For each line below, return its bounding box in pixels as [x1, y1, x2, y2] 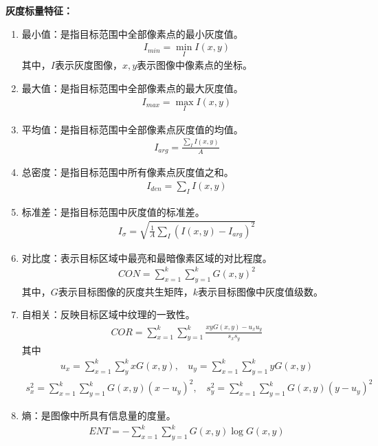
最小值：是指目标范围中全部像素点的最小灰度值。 [21, 26, 243, 41]
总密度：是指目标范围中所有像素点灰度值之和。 [21, 165, 234, 179]
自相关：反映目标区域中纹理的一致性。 [21, 307, 195, 322]
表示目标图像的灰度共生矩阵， [58, 284, 193, 298]
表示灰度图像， [54, 58, 122, 72]
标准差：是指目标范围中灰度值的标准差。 [21, 204, 205, 219]
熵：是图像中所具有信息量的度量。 [21, 408, 176, 423]
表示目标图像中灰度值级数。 [198, 284, 324, 298]
